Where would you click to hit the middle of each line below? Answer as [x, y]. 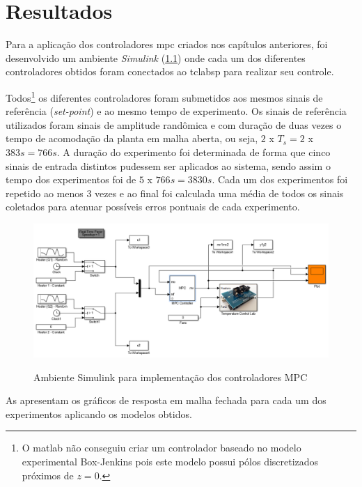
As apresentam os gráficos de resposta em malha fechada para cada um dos [166, 400]
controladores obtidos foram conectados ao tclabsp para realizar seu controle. [170, 71]
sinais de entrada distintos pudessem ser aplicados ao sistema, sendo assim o [168, 165]
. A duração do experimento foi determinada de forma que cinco [194, 152]
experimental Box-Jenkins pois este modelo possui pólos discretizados [170, 461]
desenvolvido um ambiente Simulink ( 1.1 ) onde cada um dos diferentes [156, 57]
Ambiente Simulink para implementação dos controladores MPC [171, 377]
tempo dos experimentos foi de [71, 179]
